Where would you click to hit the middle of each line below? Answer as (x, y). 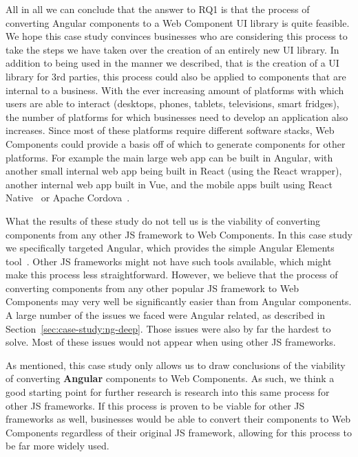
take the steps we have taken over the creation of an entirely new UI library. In (172, 49)
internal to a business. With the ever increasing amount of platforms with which (175, 90)
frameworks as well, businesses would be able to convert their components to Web (178, 419)
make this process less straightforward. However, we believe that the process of (172, 275)
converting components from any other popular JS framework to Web (152, 288)
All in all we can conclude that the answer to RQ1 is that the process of (158, 9)
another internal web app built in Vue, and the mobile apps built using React (169, 184)
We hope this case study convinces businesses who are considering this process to (177, 36)
